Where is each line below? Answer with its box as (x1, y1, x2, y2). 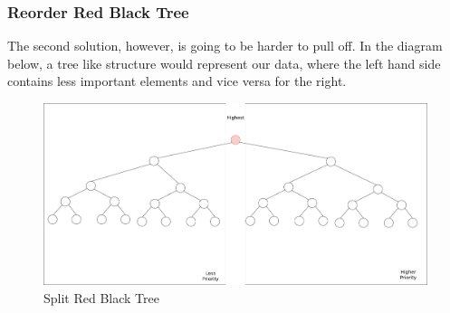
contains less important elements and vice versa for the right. (7, 71, 347, 90)
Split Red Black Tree (43, 289, 159, 308)
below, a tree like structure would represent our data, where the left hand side (7, 53, 441, 72)
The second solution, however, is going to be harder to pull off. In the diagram (7, 36, 443, 55)
